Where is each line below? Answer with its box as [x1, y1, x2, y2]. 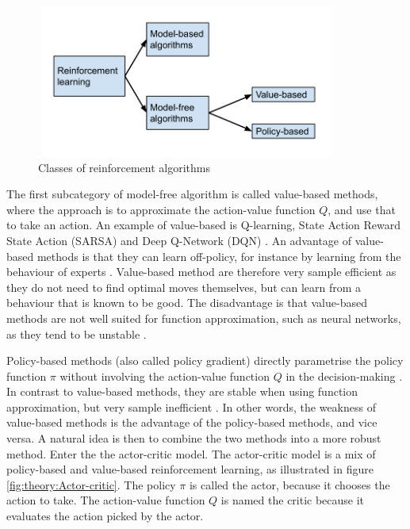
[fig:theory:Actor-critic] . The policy [6, 476, 176, 493]
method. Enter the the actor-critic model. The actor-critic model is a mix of [6, 445, 376, 462]
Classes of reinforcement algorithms [38, 159, 211, 175]
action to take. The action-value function [6, 492, 205, 508]
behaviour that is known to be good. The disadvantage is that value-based [6, 294, 367, 311]
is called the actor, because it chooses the [189, 476, 390, 493]
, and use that [328, 201, 396, 217]
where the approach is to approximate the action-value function [6, 201, 316, 217]
